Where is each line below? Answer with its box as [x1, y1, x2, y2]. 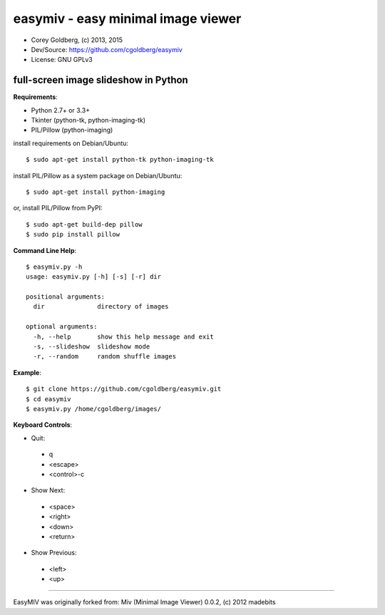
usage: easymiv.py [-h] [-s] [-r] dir [26, 273, 162, 281]
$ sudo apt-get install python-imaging [26, 187, 165, 196]
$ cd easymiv [26, 395, 71, 403]
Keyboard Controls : [13, 420, 73, 429]
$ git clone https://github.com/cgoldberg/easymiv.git [26, 385, 222, 393]
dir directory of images [33, 303, 169, 311]
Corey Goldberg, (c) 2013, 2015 [31, 36, 123, 44]
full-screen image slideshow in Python [13, 74, 188, 86]
